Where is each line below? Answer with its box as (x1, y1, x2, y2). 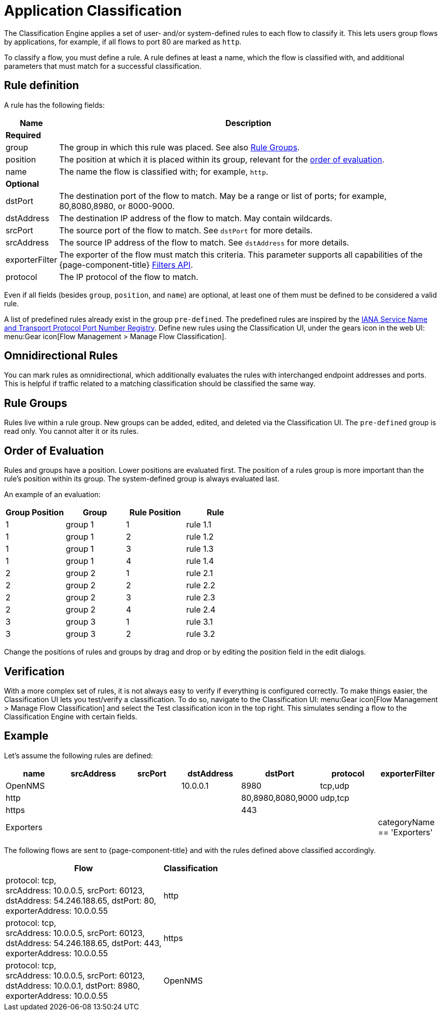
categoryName (378, 817, 435, 827)
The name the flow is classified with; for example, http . (59, 166, 269, 177)
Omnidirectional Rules (4, 349, 118, 362)
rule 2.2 (186, 580, 215, 591)
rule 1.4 (186, 556, 214, 566)
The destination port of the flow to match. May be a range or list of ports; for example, (59, 190, 387, 201)
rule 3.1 (186, 617, 213, 627)
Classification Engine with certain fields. (4, 712, 138, 721)
